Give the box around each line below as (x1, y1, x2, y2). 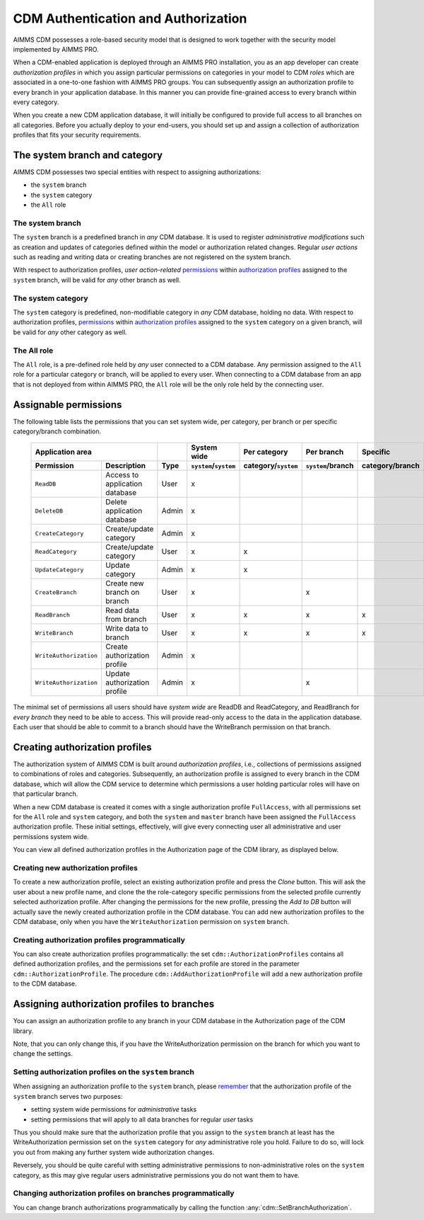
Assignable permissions (13, 399, 122, 411)
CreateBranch (35, 588, 77, 596)
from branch (105, 615, 147, 625)
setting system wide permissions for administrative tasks (30, 1105, 197, 1114)
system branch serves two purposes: (13, 1092, 123, 1100)
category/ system (243, 461, 298, 471)
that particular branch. (13, 789, 78, 798)
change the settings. (13, 1049, 73, 1058)
